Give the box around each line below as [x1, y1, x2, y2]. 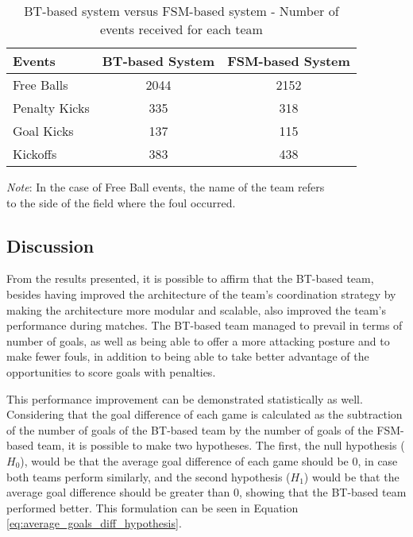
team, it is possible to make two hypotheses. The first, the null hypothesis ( [37, 437, 405, 454]
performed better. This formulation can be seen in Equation [6, 499, 299, 516]
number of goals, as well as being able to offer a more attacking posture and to [6, 332, 390, 349]
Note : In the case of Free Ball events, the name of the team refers [6, 179, 325, 195]
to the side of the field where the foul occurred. [6, 194, 236, 211]
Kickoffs [13, 145, 57, 163]
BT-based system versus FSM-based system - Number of [24, 2, 339, 20]
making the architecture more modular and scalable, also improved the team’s [6, 301, 386, 318]
